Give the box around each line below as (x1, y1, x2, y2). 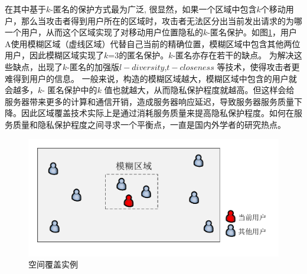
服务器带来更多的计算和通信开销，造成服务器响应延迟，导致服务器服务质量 (5, 95, 294, 107)
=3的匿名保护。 (108, 49, 169, 61)
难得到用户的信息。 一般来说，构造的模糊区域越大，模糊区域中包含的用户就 (5, 72, 297, 84)
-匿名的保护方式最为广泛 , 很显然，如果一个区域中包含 (50, 3, 257, 15)
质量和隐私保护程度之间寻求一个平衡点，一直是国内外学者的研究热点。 (12, 118, 286, 130)
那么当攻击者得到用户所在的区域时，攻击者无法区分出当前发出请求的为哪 (21, 14, 302, 27)
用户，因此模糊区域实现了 (5, 49, 104, 61)
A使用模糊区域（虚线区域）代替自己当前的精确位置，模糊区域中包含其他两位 (5, 37, 301, 49)
